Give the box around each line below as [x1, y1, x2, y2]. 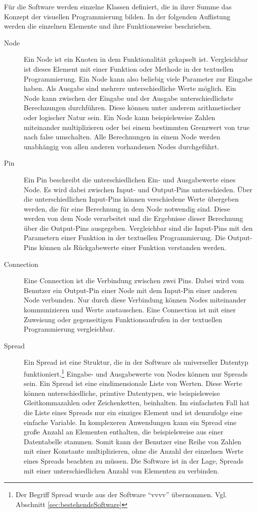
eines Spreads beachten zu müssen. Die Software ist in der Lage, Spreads [24, 456, 244, 466]
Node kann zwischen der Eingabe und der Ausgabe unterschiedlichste [24, 92, 234, 103]
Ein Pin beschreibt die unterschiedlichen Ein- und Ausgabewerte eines [24, 174, 236, 184]
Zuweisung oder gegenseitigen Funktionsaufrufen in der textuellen [24, 314, 222, 324]
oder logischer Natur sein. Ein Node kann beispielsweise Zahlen [24, 112, 215, 122]
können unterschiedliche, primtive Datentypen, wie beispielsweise [24, 387, 220, 398]
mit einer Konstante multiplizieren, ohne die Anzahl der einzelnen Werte [24, 446, 244, 456]
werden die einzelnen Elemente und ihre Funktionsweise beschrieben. [4, 21, 212, 31]
